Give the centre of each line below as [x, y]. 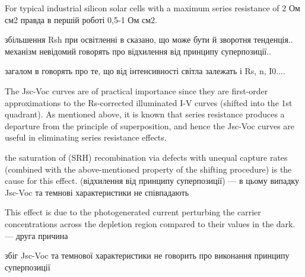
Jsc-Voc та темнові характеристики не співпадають [97, 192]
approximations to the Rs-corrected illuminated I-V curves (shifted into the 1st [149, 102]
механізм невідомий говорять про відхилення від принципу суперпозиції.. [138, 51]
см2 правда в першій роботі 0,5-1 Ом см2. [81, 19]
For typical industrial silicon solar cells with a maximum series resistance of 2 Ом [152, 8]
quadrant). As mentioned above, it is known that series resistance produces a [145, 114]
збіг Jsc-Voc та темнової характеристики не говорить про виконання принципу [147, 255]
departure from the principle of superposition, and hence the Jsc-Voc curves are [150, 125]
